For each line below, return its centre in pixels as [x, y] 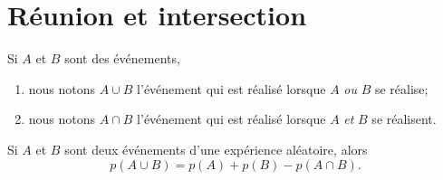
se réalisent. [404, 119]
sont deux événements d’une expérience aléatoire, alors [216, 149]
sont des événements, [122, 58]
